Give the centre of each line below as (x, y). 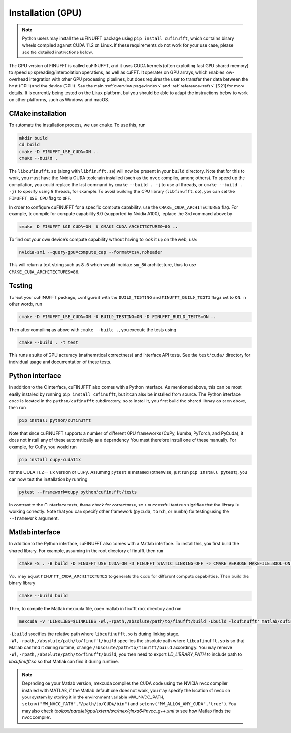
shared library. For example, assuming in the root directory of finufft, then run (86, 550)
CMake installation (38, 113)
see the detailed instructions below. (57, 52)
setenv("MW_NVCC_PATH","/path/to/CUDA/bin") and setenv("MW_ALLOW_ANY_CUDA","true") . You (129, 704)
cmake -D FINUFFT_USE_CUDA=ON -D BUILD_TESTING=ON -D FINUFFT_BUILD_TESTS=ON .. (118, 317)
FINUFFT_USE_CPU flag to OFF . (40, 198)
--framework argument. (34, 518)
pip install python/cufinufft (55, 421)
